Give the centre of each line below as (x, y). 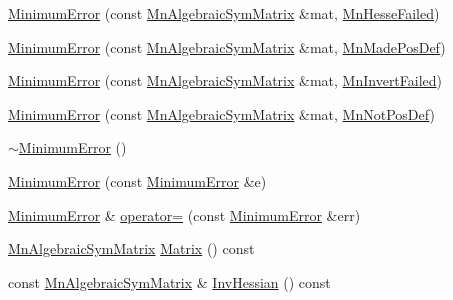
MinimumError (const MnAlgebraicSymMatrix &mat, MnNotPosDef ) (221, 113)
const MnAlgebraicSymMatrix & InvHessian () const (169, 281)
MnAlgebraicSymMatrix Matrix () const (131, 248)
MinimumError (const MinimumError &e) (137, 180)
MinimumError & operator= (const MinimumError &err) (184, 214)
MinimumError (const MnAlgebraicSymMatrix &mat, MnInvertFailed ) (225, 80)
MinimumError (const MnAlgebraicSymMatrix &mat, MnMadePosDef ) (227, 46)
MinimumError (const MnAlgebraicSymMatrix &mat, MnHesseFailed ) (224, 13)
